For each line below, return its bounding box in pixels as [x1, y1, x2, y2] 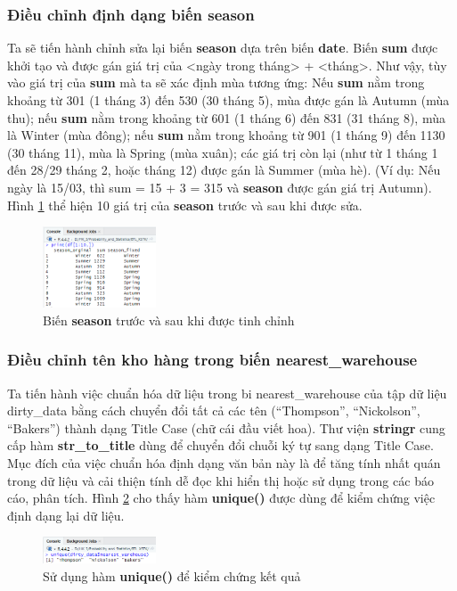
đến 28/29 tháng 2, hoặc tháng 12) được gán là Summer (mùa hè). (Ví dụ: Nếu [7, 160, 441, 179]
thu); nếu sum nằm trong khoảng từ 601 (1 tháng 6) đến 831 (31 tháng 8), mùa [7, 108, 445, 127]
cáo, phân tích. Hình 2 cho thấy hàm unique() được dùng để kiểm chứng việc [7, 488, 436, 507]
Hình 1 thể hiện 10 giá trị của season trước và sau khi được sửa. [7, 195, 363, 214]
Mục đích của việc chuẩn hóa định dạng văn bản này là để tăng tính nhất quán [7, 454, 441, 472]
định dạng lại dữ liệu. [7, 505, 125, 524]
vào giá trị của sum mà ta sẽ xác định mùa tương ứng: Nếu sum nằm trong [7, 73, 425, 92]
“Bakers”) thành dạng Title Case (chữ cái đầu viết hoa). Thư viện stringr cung [7, 418, 445, 437]
